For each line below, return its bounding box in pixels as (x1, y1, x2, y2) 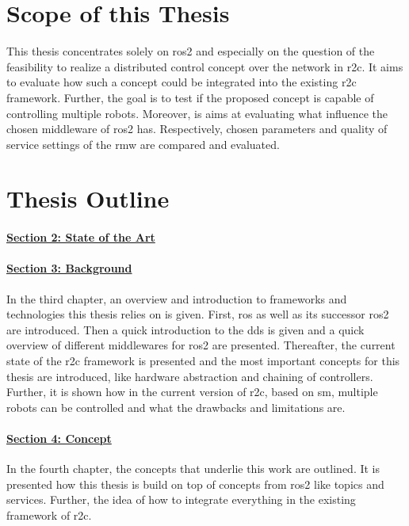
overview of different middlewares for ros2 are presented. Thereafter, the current (6, 337, 396, 353)
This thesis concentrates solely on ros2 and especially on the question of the (6, 43, 375, 59)
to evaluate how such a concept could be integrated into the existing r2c (6, 74, 357, 90)
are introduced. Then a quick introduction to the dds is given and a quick (6, 321, 365, 337)
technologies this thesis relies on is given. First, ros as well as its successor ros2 (6, 306, 389, 322)
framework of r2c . (6, 506, 92, 523)
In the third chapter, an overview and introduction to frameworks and (6, 290, 347, 307)
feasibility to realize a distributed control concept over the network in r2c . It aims (6, 58, 403, 74)
